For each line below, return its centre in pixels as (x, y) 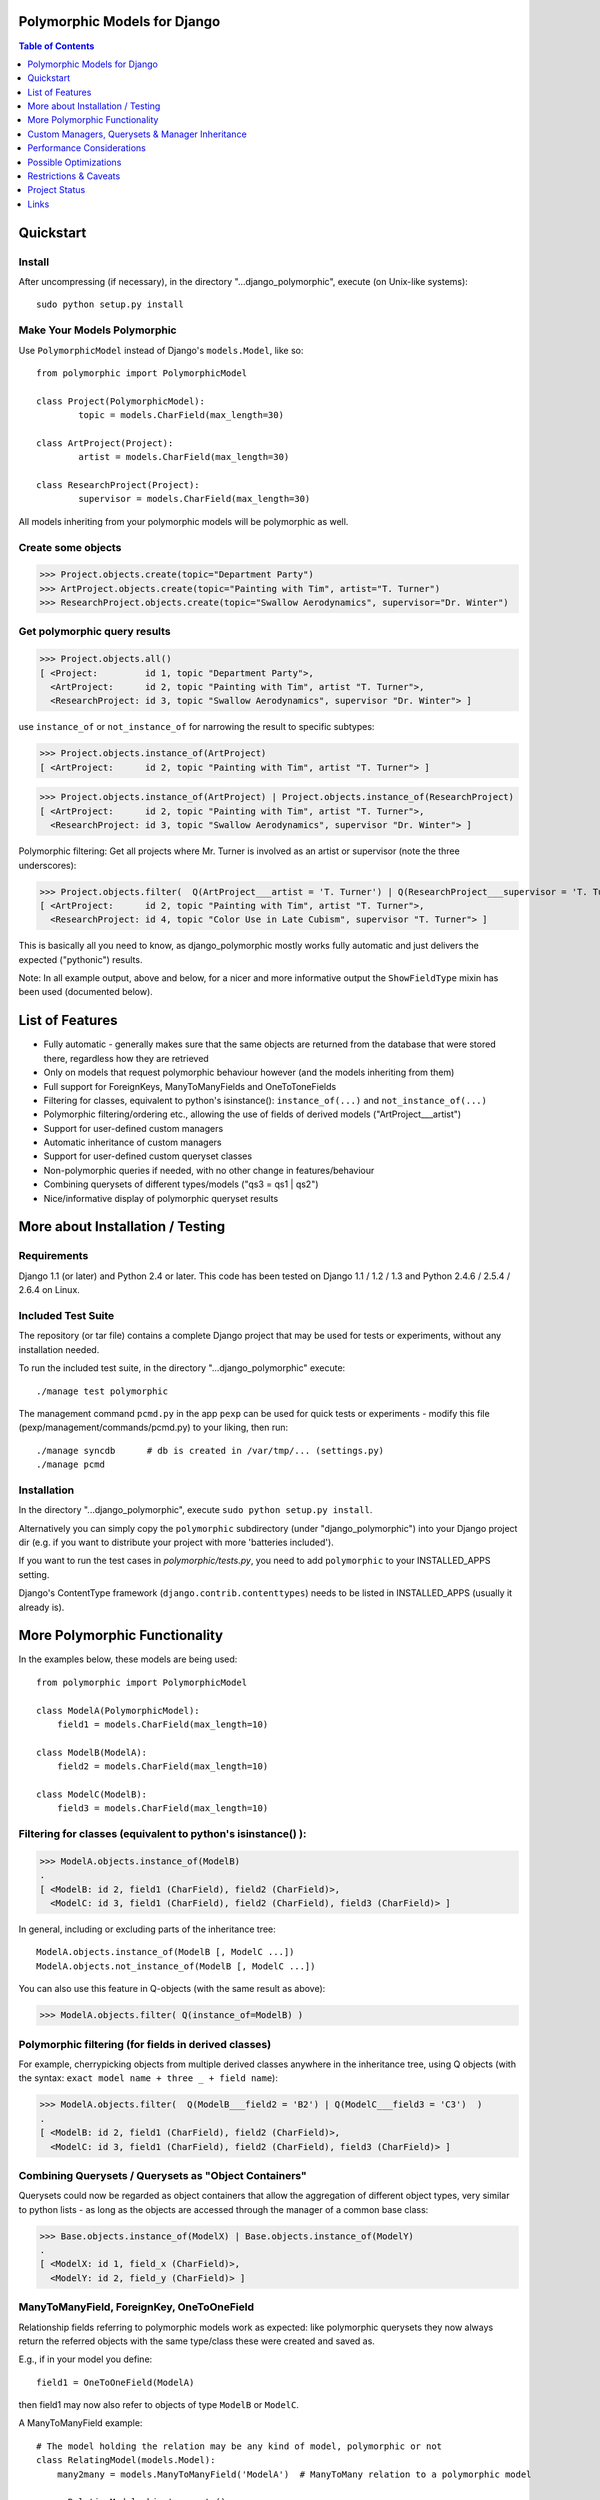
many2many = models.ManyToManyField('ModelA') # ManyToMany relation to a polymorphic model (294, 2474)
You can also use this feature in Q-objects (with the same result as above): (172, 1989)
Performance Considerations (87, 148)
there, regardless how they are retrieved (126, 1058)
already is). (41, 1607)
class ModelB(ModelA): (92, 1752)
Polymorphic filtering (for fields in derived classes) (145, 2044)
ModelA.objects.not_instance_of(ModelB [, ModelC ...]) (176, 1966)
